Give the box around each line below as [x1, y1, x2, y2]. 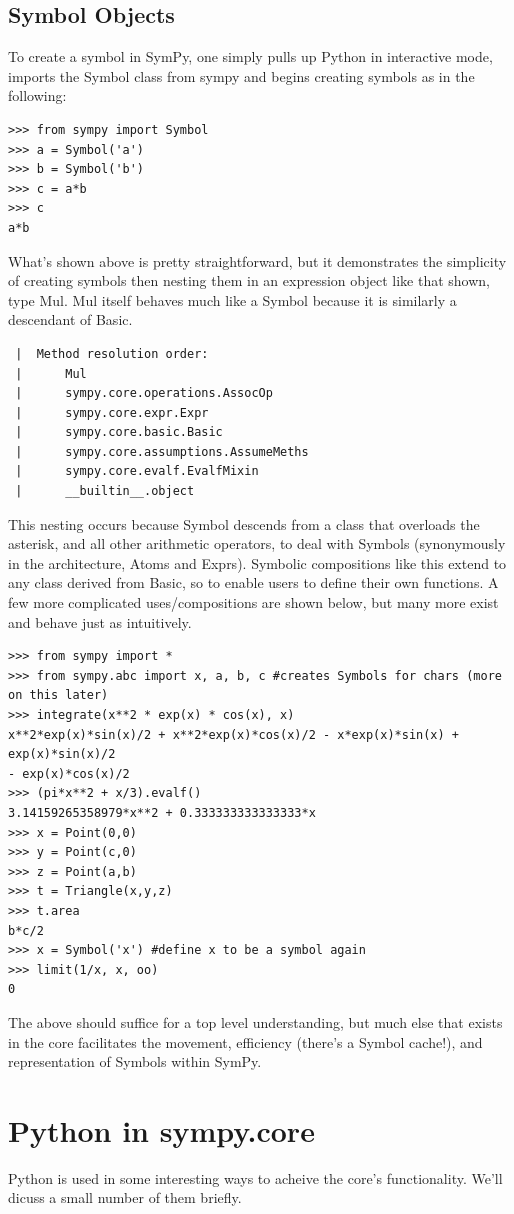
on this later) [8, 688, 109, 703]
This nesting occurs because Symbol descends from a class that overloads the [8, 513, 480, 534]
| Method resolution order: [15, 346, 209, 361]
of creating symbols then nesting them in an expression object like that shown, [8, 270, 490, 291]
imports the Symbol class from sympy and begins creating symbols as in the [8, 65, 475, 86]
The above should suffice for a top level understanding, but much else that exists [8, 1011, 503, 1032]
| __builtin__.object [15, 484, 195, 499]
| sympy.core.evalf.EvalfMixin [15, 464, 259, 479]
